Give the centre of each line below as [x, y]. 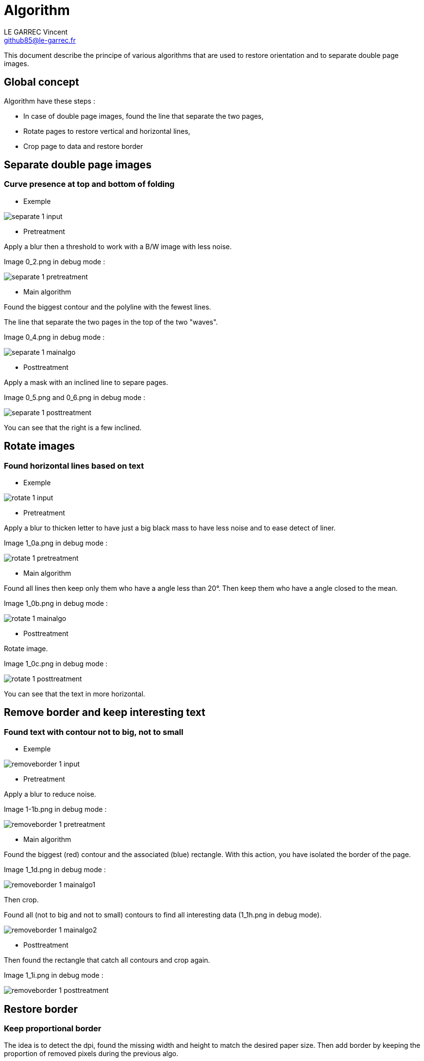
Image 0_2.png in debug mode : [55, 261]
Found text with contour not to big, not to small [94, 732]
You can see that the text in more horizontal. [75, 694]
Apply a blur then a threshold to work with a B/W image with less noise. [118, 246]
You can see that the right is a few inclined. [73, 427]
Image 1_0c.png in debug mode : [56, 664]
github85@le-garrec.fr [40, 40]
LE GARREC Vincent [36, 32]
